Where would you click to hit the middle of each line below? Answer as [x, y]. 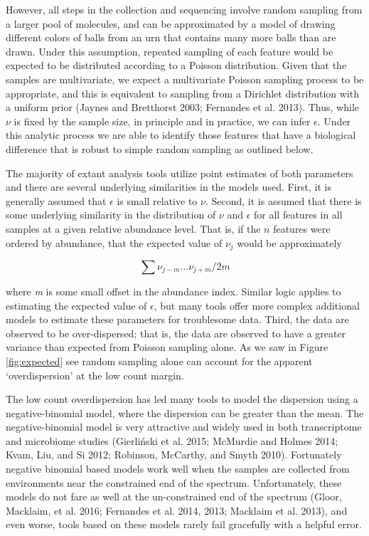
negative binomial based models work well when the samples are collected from [178, 469]
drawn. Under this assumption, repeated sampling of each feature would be [170, 51]
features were [302, 228]
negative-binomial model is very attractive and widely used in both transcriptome [184, 427]
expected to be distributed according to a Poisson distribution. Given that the [176, 65]
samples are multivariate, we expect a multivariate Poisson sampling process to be [185, 79]
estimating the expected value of [76, 305]
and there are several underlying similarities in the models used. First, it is [169, 187]
